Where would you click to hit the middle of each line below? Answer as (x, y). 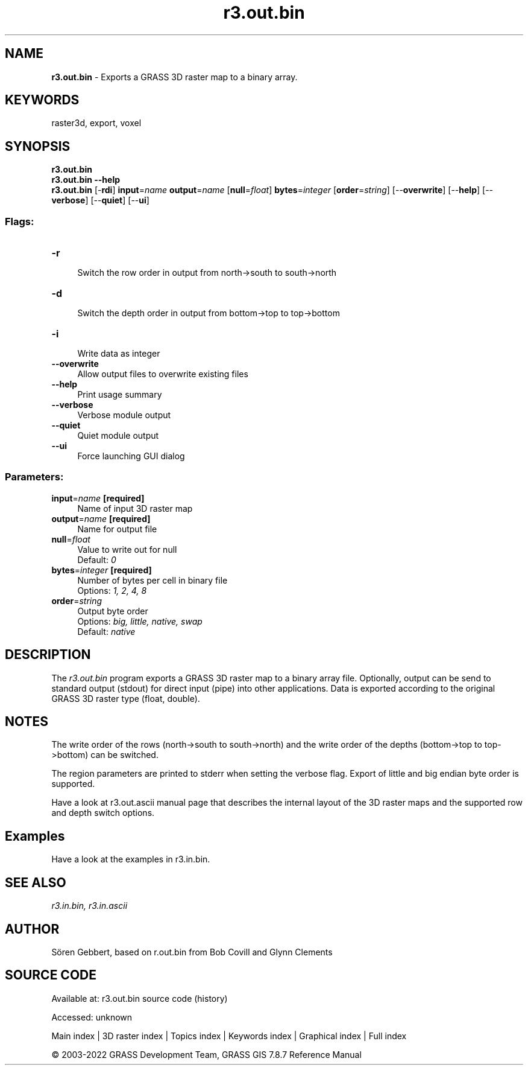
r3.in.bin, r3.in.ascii (90, 906)
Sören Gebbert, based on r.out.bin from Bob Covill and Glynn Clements (192, 952)
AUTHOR (32, 929)
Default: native (106, 631)
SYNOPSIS (38, 146)
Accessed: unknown (92, 1017)
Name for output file (117, 529)
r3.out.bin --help (86, 180)
